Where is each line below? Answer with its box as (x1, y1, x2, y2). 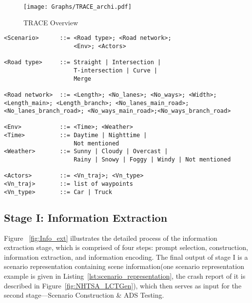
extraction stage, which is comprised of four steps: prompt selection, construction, (4, 242, 248, 252)
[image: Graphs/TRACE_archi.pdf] (23, 3, 132, 10)
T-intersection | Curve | (74, 67, 157, 74)
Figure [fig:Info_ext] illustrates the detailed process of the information (4, 232, 217, 243)
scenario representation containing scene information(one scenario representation (4, 261, 244, 271)
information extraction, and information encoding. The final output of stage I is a (4, 251, 248, 262)
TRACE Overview (23, 17, 78, 27)
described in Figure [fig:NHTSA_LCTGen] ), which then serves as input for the (4, 280, 242, 290)
